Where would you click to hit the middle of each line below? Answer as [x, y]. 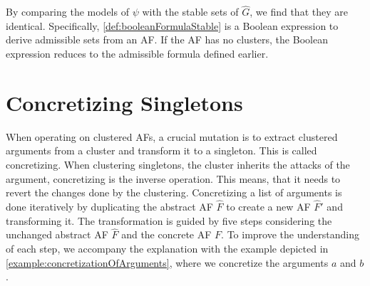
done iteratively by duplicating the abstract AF [109, 206]
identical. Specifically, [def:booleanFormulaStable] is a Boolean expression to [172, 25]
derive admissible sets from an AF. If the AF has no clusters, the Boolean [167, 39]
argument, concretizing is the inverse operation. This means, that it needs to [173, 178]
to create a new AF [268, 206]
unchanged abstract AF [57, 234]
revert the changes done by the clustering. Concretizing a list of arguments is [174, 192]
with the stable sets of [190, 12]
